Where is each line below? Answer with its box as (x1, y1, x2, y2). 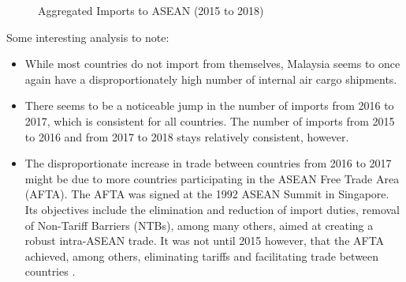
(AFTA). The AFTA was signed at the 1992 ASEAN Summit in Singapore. (24, 186, 389, 202)
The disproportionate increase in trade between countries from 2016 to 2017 (24, 155, 392, 171)
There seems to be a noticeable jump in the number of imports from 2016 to (24, 97, 394, 114)
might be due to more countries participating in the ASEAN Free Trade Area (24, 170, 400, 186)
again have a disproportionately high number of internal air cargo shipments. (24, 70, 397, 87)
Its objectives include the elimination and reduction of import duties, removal (24, 201, 400, 217)
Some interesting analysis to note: (6, 28, 169, 45)
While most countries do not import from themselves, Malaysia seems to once (24, 55, 400, 72)
